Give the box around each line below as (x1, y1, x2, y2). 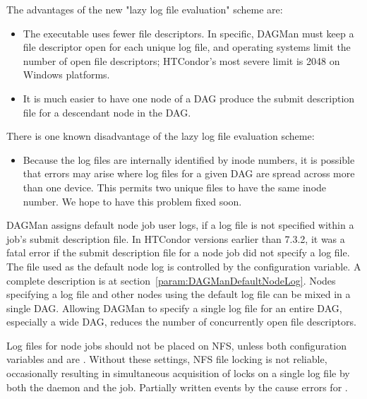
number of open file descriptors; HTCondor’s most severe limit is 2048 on (23, 53, 340, 68)
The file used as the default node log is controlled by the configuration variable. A (6, 258, 361, 273)
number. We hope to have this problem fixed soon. (23, 193, 242, 208)
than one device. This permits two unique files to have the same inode (23, 179, 327, 194)
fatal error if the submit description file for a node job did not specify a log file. (6, 245, 350, 260)
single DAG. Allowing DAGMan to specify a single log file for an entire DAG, (6, 300, 342, 315)
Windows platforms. (23, 67, 110, 82)
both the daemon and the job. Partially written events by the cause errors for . (6, 379, 348, 394)
